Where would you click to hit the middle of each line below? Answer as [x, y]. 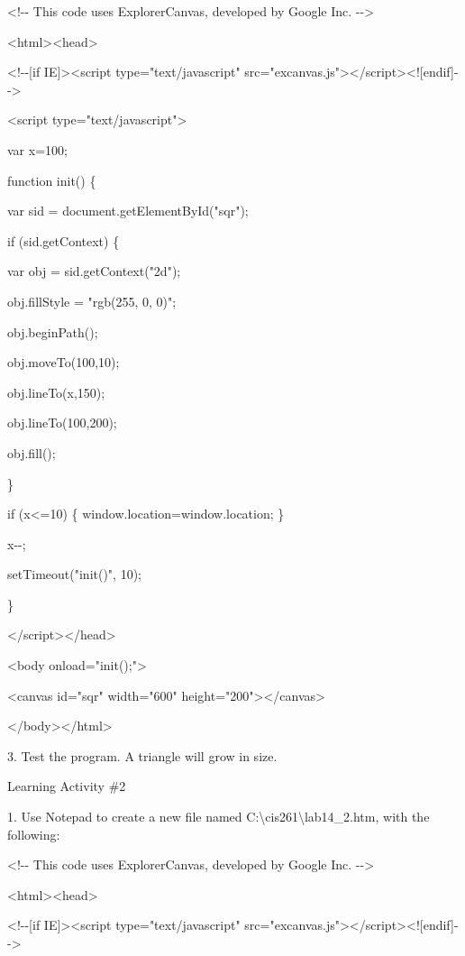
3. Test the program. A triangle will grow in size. [142, 755]
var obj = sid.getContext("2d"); [94, 271]
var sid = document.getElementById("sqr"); [128, 211]
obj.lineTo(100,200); [62, 423]
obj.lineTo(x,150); [56, 392]
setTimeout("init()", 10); [75, 574]
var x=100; [37, 149]
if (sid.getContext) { [64, 240]
